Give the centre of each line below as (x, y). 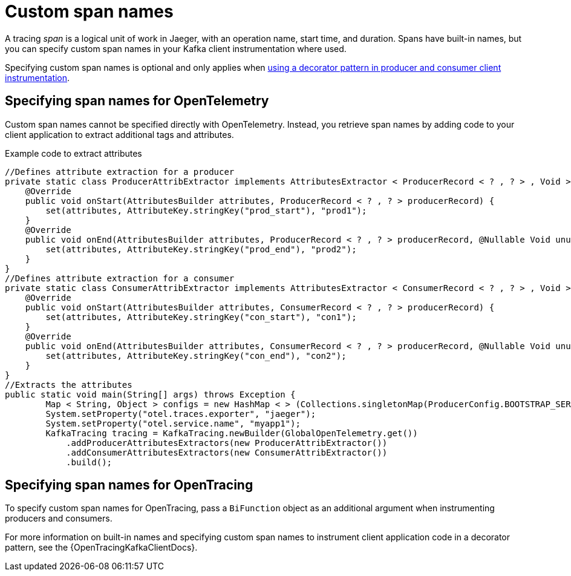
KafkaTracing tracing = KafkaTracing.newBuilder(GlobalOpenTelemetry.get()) (232, 433)
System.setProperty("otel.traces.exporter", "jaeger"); (181, 414)
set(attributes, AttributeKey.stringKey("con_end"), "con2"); (196, 355)
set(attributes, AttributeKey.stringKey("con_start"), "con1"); (201, 317)
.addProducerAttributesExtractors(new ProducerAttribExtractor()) (227, 443)
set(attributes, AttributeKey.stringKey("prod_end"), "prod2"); (201, 249)
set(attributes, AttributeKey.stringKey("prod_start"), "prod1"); (206, 210)
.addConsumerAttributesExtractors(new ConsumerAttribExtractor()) (227, 452)
